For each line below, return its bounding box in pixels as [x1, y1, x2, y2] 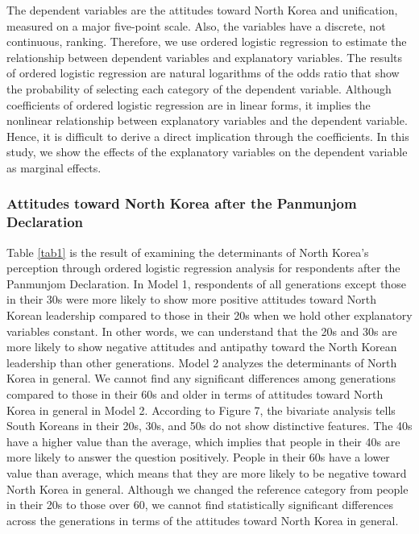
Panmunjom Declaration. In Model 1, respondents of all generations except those [6, 275, 406, 292]
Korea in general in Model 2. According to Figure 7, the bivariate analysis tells [6, 401, 396, 418]
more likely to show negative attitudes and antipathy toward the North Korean [6, 338, 397, 355]
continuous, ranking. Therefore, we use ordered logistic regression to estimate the [6, 33, 407, 50]
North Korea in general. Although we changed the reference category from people [6, 480, 409, 497]
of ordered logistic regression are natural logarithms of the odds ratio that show [6, 64, 400, 81]
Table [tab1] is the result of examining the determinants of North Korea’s [6, 243, 369, 260]
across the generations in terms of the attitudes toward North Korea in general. [6, 511, 399, 528]
